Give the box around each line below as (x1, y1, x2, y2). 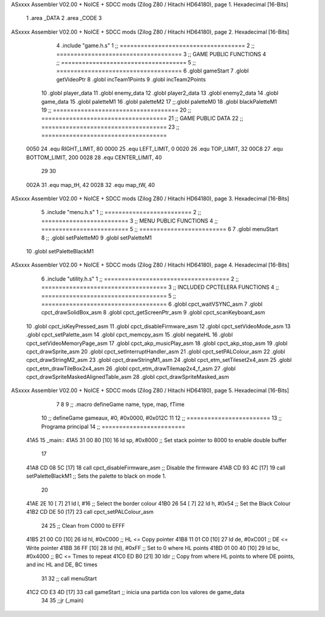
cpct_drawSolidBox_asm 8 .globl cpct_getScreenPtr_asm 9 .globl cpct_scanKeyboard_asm (41, 309, 265, 316)
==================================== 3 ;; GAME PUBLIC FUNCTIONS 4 (56, 50, 266, 57)
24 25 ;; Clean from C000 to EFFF (41, 522, 125, 529)
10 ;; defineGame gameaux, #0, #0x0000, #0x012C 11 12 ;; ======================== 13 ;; (41, 414, 282, 422)
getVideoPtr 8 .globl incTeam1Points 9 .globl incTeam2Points (56, 75, 206, 83)
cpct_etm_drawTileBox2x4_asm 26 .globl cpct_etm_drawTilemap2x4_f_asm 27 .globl (26, 365, 236, 372)
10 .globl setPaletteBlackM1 (26, 247, 94, 255)
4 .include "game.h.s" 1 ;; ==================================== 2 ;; (56, 42, 255, 49)
